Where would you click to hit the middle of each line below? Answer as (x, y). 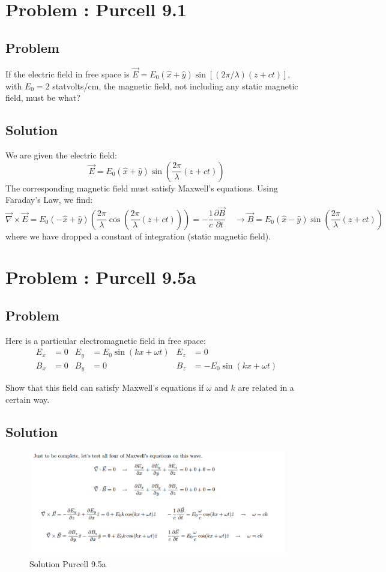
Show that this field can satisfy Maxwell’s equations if (105, 387)
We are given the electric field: (61, 155)
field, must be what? (43, 98)
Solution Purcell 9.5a (68, 564)
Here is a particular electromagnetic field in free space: (106, 340)
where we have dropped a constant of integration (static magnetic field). (138, 236)
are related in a (266, 387)
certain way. (28, 399)
